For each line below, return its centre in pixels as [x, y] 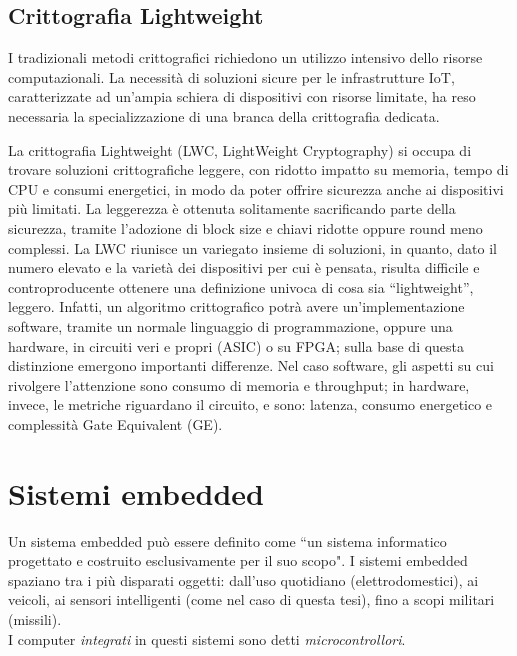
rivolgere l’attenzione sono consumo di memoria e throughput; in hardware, [239, 384]
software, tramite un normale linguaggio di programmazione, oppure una [230, 325]
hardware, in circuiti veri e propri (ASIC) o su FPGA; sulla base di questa [236, 345]
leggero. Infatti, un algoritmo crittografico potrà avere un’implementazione [236, 306]
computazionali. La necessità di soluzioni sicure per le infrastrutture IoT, [231, 76]
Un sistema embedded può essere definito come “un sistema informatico [227, 540]
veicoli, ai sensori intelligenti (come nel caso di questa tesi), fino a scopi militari [251, 599]
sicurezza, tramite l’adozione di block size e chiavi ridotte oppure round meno [245, 227]
